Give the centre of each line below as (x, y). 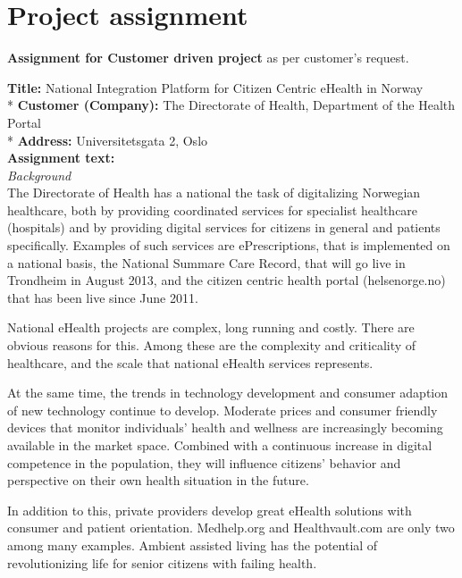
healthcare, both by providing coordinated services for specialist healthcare (213, 209)
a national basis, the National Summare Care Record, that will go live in (206, 262)
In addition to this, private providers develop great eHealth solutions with (210, 510)
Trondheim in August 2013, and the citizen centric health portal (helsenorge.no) (227, 280)
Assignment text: (61, 158)
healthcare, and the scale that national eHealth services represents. (190, 362)
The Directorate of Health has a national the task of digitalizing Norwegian (214, 193)
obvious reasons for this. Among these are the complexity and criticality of (212, 345)
